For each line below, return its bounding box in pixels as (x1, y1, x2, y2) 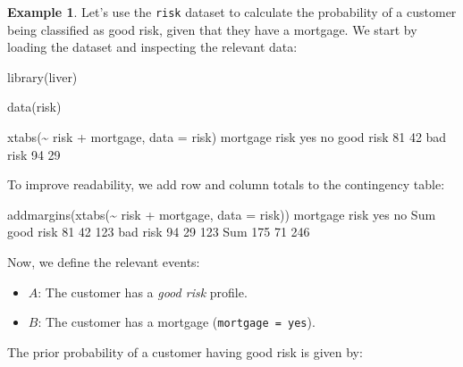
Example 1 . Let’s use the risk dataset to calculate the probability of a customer (7, 3, 457, 21)
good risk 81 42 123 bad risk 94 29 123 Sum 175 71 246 (7, 222, 310, 241)
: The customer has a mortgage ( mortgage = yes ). (38, 313, 316, 331)
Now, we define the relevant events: (7, 253, 200, 271)
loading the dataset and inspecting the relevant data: (7, 38, 298, 56)
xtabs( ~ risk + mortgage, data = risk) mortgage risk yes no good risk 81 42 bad (7, 128, 447, 146)
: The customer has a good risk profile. (38, 282, 248, 301)
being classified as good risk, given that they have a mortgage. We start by (7, 20, 417, 38)
